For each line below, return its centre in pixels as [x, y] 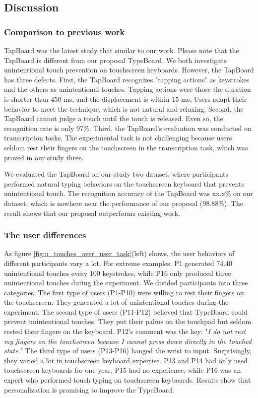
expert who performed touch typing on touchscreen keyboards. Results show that [128, 380]
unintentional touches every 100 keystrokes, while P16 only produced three [118, 273]
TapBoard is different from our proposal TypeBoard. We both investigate [115, 60]
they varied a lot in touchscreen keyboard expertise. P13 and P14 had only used [126, 360]
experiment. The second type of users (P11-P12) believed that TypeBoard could [126, 311]
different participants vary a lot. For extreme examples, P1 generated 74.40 [118, 263]
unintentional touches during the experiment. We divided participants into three [126, 283]
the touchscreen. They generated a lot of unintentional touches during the [116, 302]
